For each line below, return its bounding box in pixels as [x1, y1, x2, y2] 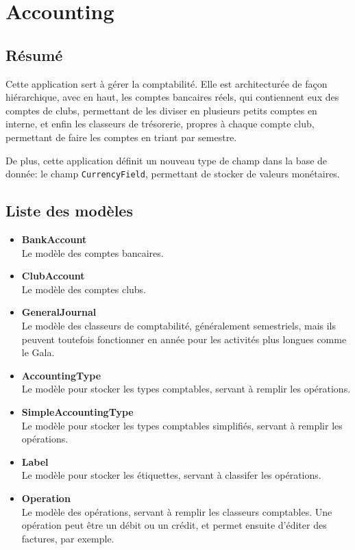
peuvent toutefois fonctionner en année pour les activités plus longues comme [21, 332, 347, 346]
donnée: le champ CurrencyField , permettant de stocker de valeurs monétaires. [5, 166, 340, 181]
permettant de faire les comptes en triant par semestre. [5, 129, 237, 144]
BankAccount [21, 232, 87, 246]
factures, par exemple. [21, 531, 114, 545]
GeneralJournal [21, 305, 97, 319]
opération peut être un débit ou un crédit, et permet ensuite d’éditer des [21, 518, 327, 532]
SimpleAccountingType [21, 404, 134, 418]
